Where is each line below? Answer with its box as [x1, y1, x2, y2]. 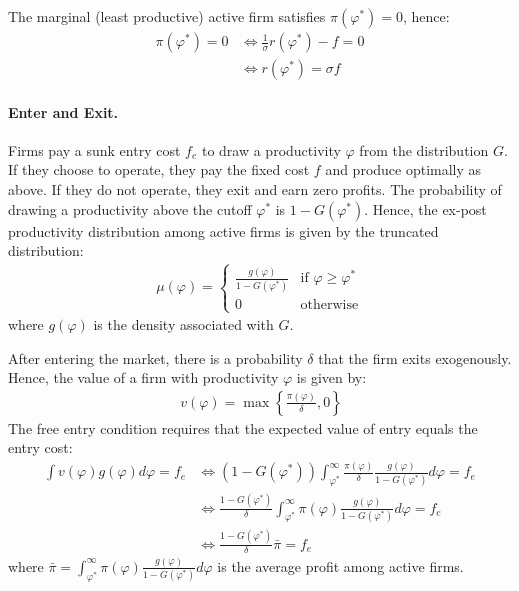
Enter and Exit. [8, 101, 119, 122]
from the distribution [359, 139, 489, 160]
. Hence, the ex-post [364, 198, 487, 219]
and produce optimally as [325, 159, 482, 180]
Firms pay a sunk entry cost [8, 139, 181, 160]
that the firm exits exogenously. [318, 347, 512, 368]
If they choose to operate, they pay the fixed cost [8, 159, 310, 180]
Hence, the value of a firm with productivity [8, 367, 279, 388]
